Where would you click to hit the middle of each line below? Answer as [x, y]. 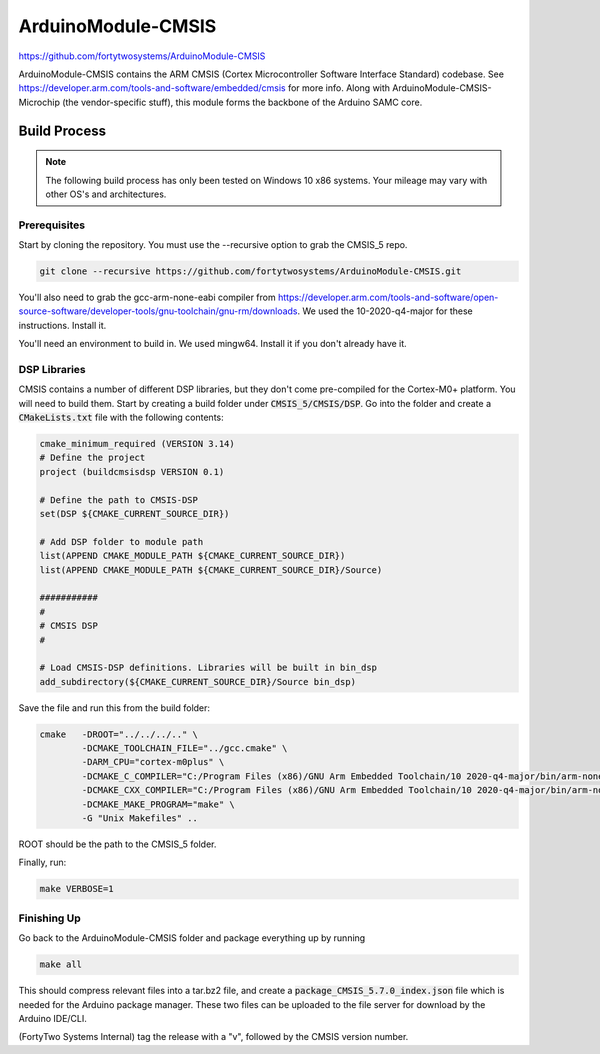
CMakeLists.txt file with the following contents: [121, 417]
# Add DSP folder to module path [121, 541]
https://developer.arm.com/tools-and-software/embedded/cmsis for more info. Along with [204, 88]
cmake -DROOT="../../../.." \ [119, 734]
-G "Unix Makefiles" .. [140, 818]
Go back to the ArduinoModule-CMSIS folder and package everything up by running [192, 938]
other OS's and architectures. [106, 194]
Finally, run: [42, 862]
